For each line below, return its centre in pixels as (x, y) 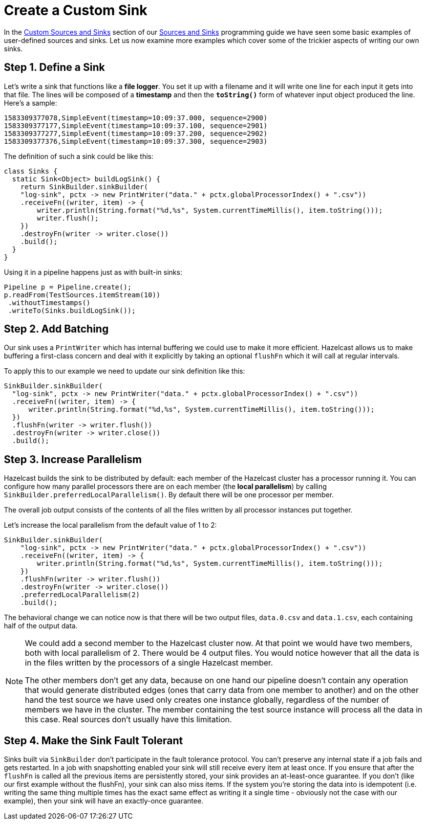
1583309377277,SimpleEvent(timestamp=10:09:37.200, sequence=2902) (136, 133)
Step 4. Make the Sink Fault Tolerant (94, 740)
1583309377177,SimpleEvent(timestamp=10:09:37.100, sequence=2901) (136, 125)
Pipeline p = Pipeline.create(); (68, 287)
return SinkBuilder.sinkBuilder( (84, 187)
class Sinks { (31, 171)
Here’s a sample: (31, 103)
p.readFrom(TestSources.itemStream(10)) (82, 295)
